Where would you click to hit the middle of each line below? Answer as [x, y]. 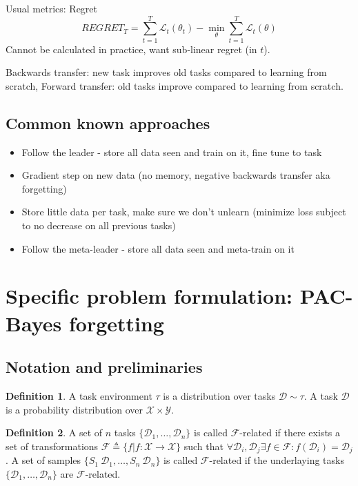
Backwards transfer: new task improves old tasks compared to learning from [166, 72]
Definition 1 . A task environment [79, 396]
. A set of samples [43, 460]
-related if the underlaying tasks [277, 460]
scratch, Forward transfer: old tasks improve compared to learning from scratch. [175, 85]
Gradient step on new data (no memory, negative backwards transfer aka [176, 175]
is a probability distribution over [74, 409]
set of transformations [52, 446]
